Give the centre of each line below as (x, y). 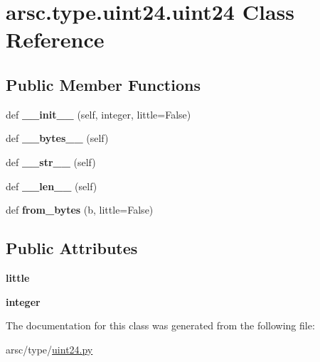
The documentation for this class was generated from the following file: (160, 325)
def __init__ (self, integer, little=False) (98, 114)
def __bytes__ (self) (57, 138)
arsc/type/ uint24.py (49, 349)
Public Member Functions (103, 84)
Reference (55, 39)
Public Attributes (72, 248)
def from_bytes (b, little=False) (80, 210)
